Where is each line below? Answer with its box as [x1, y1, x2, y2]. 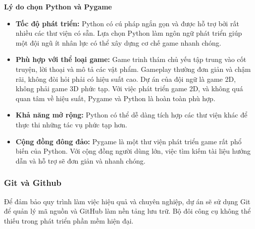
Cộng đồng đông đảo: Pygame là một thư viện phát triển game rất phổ [15, 136, 242, 146]
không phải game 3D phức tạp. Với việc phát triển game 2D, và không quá [15, 83, 243, 94]
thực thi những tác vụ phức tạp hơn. [15, 119, 128, 129]
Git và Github [4, 176, 62, 189]
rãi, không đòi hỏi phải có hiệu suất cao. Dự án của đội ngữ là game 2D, [15, 73, 236, 84]
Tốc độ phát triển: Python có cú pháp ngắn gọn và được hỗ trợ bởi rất [15, 18, 239, 28]
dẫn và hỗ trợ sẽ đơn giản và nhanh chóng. [15, 155, 146, 166]
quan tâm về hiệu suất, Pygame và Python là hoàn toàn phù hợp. [15, 93, 215, 103]
